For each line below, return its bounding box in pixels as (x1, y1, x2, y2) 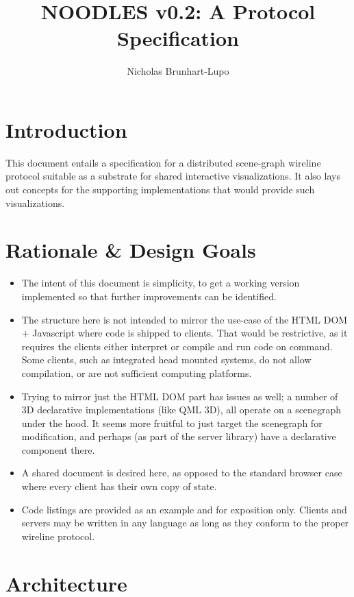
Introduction (5, 115, 127, 143)
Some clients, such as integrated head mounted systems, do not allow (21, 352, 312, 367)
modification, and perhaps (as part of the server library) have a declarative (21, 429, 336, 443)
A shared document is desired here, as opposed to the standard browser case (21, 465, 342, 480)
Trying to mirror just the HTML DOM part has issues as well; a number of (21, 389, 338, 403)
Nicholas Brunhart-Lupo (127, 64, 229, 78)
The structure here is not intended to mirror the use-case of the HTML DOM (21, 312, 348, 326)
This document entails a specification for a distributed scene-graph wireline (5, 155, 321, 169)
